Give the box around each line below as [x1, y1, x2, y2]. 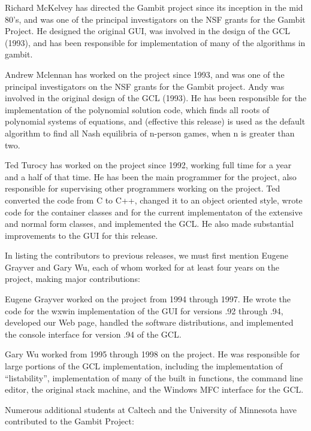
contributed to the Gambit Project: [5, 415, 134, 427]
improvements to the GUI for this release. [5, 229, 158, 241]
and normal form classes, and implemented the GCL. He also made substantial [5, 217, 294, 230]
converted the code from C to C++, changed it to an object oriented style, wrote [5, 193, 303, 206]
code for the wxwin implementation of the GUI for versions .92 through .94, [5, 304, 283, 317]
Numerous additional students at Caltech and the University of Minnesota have [5, 403, 297, 415]
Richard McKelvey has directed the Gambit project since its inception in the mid [5, 1, 303, 13]
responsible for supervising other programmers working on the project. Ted [5, 182, 280, 195]
